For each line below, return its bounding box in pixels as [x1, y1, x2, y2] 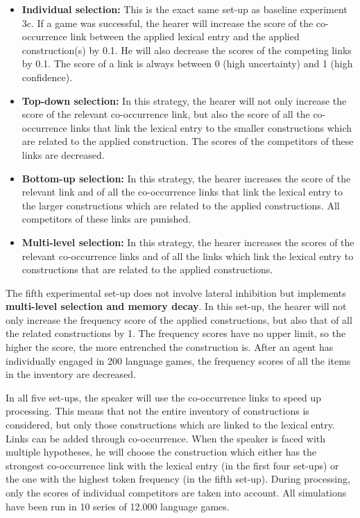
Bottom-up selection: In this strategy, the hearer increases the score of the [22, 171, 351, 185]
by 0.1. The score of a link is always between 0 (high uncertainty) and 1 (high [22, 56, 353, 71]
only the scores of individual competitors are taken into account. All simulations [6, 485, 347, 499]
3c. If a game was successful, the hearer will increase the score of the [22, 15, 314, 30]
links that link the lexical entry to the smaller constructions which [70, 120, 352, 135]
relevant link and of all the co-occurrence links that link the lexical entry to [22, 184, 343, 199]
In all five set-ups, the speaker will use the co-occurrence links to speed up [6, 390, 322, 404]
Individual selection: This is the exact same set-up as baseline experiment [22, 2, 348, 16]
